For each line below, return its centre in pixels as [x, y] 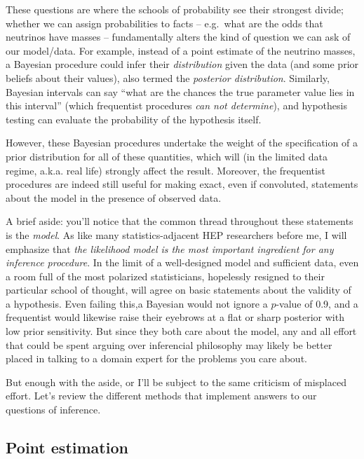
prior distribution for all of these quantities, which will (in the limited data [167, 156]
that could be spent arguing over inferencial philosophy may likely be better [169, 344]
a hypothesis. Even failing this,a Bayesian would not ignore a [137, 303]
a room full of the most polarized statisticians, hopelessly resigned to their [165, 276]
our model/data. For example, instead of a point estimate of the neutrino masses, [181, 50]
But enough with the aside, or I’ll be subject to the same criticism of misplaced [176, 382]
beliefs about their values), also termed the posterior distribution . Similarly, [168, 77]
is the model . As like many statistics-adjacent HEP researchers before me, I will [176, 234]
